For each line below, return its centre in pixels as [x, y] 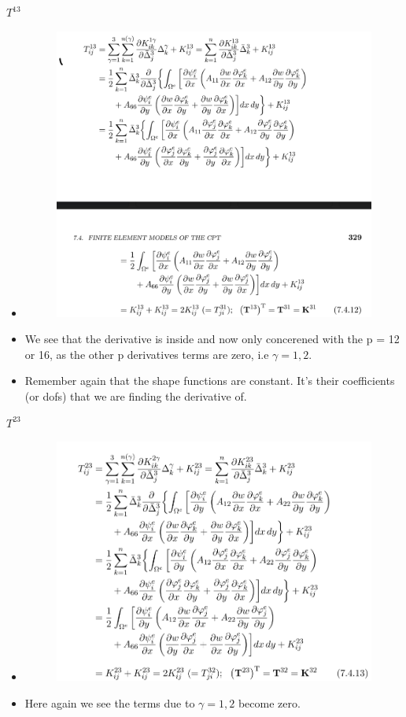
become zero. [269, 702]
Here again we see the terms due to [110, 702]
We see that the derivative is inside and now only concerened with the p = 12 [212, 339]
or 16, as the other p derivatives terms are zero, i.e [147, 354]
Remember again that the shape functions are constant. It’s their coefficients [210, 381]
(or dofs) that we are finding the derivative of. [136, 396]
